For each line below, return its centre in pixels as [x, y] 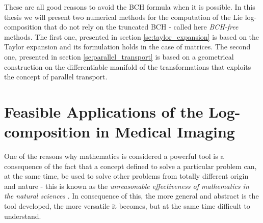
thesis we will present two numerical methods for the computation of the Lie [124, 17]
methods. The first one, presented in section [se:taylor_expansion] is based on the [132, 36]
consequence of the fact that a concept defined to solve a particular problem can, [130, 166]
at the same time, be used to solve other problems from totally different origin [126, 176]
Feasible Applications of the [104, 111]
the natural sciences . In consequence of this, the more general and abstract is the [131, 196]
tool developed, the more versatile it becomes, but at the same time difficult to [127, 206]
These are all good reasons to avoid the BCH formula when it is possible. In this [130, 7]
